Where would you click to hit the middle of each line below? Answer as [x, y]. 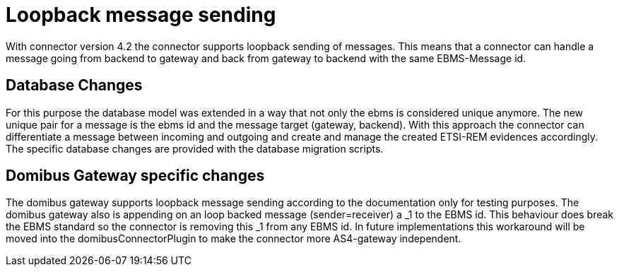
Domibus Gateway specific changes [135, 176]
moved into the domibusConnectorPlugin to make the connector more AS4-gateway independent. [234, 239]
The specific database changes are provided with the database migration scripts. [195, 148]
